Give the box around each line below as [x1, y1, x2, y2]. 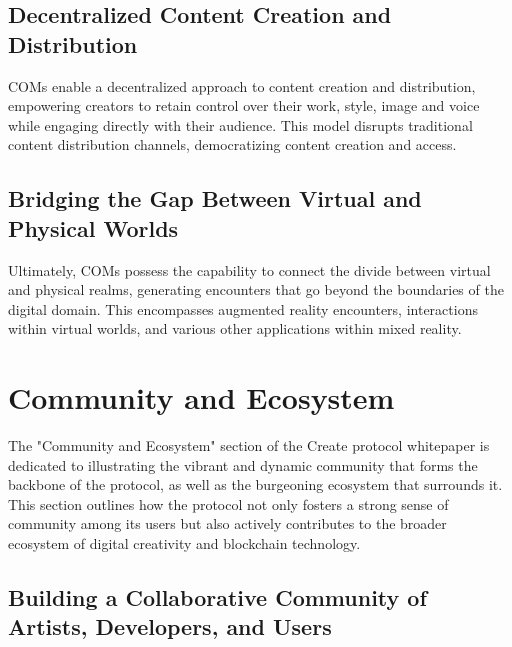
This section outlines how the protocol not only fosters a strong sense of [8, 493, 449, 514]
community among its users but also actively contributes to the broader [8, 513, 447, 534]
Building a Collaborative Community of [8, 582, 427, 613]
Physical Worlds [8, 212, 179, 243]
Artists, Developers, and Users [8, 611, 332, 642]
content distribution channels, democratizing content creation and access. [8, 134, 457, 155]
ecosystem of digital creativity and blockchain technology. [8, 533, 361, 554]
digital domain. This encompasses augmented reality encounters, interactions [8, 298, 478, 319]
